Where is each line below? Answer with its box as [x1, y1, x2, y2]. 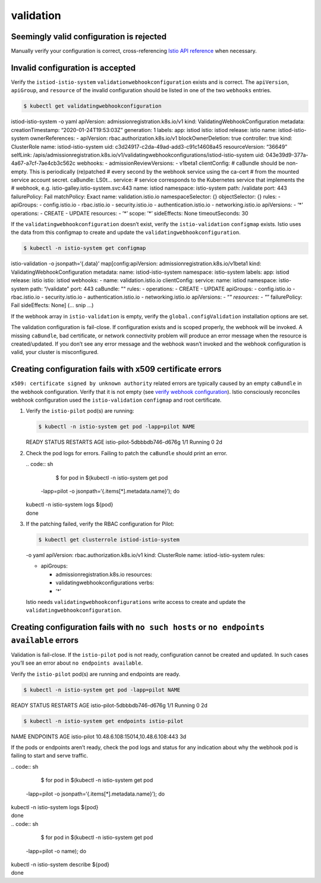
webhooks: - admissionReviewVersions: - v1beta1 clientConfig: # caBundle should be [76, 159, 285, 167]
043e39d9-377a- [265, 151, 309, 158]
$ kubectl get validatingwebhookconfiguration [23, 103, 162, 109]
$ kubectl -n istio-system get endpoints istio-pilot [23, 718, 184, 724]
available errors [11, 635, 79, 645]
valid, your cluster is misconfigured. [11, 349, 99, 356]
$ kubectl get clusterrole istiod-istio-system [38, 536, 180, 543]
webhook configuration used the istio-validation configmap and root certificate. [11, 396, 222, 403]
